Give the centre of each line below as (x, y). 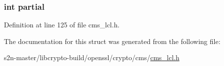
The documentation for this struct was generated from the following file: (112, 41)
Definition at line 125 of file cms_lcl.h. (62, 25)
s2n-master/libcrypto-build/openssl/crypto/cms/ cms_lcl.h (92, 57)
